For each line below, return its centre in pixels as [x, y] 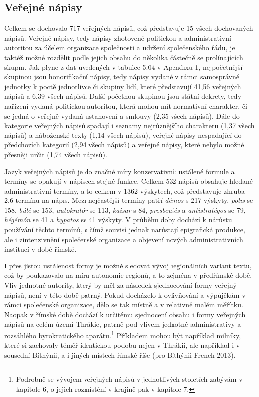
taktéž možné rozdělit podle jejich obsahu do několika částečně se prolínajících [124, 57]
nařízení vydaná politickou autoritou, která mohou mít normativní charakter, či [126, 105]
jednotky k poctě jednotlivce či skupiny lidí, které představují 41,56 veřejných [123, 86]
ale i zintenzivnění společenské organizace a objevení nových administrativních [124, 239]
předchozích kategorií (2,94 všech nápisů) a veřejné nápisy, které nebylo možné [124, 145]
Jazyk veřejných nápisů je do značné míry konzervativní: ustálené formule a [120, 171]
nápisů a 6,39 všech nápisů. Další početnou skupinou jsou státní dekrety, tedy [123, 96]
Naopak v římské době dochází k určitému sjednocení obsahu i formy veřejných [125, 314]
